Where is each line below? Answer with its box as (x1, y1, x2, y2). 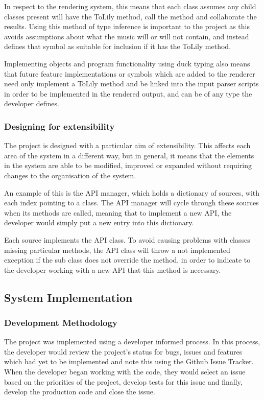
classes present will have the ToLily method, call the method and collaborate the (4, 11, 257, 21)
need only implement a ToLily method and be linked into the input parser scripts (4, 78, 259, 89)
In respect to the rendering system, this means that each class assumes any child (4, 1, 256, 11)
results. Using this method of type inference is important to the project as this (4, 21, 250, 32)
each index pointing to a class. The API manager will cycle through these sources (4, 197, 259, 208)
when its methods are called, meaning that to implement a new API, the (4, 207, 232, 218)
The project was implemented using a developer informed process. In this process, (4, 336, 260, 347)
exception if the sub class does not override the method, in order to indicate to (4, 254, 251, 265)
